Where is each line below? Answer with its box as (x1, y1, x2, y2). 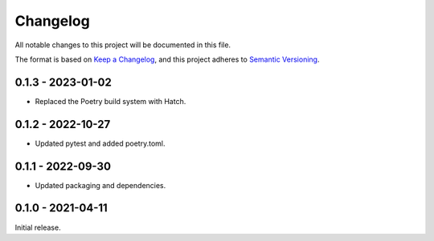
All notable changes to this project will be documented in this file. (14, 40, 231, 50)
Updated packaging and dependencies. (35, 180, 166, 190)
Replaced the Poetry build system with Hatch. (35, 96, 186, 106)
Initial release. (14, 223, 61, 232)
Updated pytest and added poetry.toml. (35, 139, 166, 148)
